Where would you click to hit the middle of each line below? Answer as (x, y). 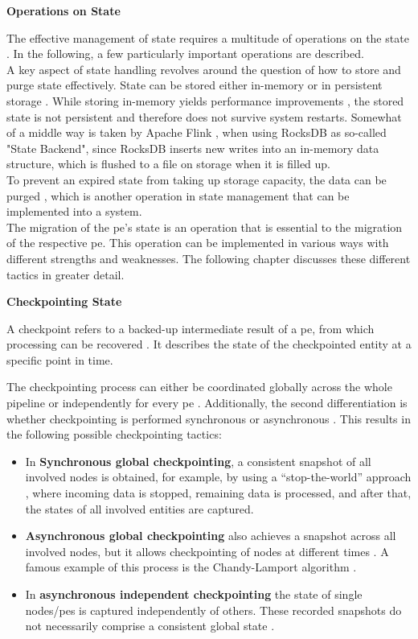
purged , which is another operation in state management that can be (178, 195)
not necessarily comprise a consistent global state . (150, 626)
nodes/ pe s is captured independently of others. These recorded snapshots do (213, 610)
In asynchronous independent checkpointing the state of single (194, 594)
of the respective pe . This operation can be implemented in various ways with (198, 243)
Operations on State (64, 10)
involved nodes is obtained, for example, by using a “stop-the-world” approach (218, 477)
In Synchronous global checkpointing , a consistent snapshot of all (198, 461)
